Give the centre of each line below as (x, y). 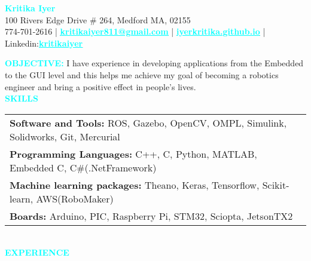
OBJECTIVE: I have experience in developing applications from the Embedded (154, 63)
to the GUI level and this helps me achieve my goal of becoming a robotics (142, 74)
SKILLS (22, 98)
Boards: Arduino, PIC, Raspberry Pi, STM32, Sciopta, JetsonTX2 (151, 216)
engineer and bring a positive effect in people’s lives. (100, 86)
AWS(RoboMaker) (75, 198)
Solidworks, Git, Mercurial (65, 136)
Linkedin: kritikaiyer (44, 43)
